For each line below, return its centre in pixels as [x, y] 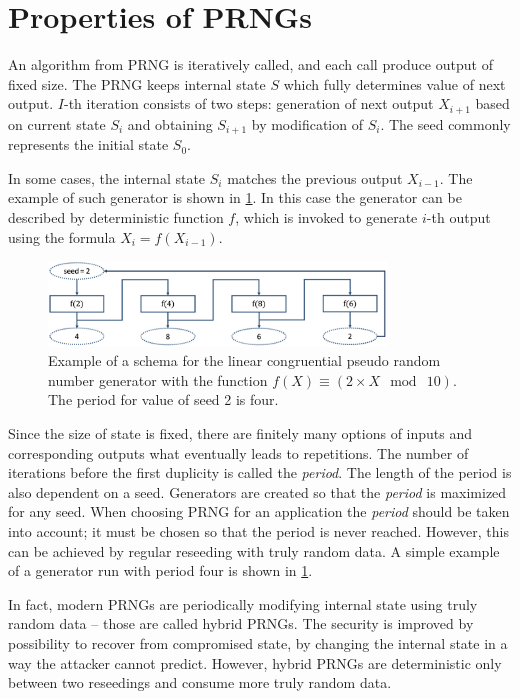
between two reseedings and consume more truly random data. [200, 682]
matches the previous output [315, 177]
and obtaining [170, 123]
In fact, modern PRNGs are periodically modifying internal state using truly [243, 603]
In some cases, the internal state [107, 177]
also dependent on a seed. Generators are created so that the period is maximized [257, 491]
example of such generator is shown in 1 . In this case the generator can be [235, 197]
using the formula [62, 236]
